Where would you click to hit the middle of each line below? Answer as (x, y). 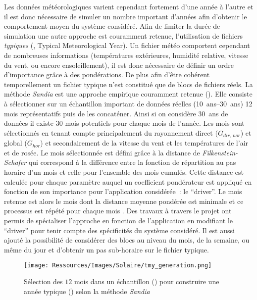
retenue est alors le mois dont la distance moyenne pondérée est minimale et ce (124, 201)
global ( (16, 143)
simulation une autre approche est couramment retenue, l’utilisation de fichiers (123, 35)
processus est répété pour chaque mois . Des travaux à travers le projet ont (118, 211)
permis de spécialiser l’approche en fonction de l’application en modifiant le (118, 220)
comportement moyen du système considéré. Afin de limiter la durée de (112, 26)
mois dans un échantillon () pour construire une (147, 281)
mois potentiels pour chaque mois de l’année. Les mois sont (155, 123)
